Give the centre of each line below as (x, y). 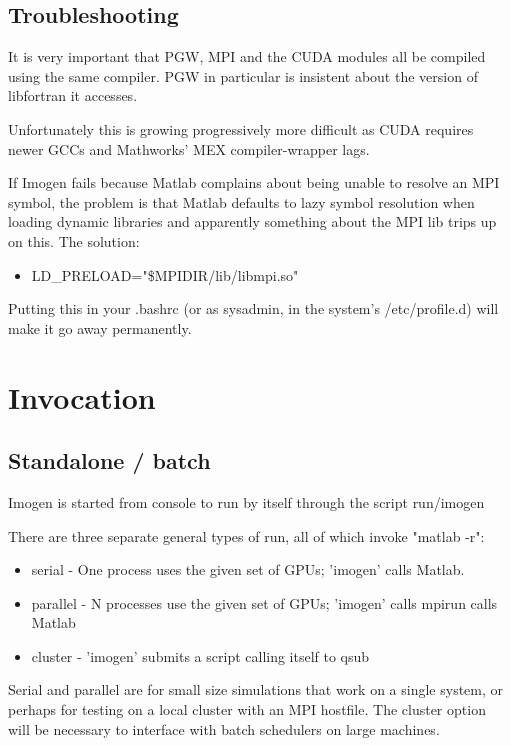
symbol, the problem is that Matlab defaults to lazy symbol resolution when (241, 201)
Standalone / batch (109, 460)
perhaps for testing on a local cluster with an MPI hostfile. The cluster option (247, 709)
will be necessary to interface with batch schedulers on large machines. (224, 728)
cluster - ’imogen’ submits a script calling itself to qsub (200, 655)
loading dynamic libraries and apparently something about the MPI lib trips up (252, 221)
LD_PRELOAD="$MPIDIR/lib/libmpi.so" (165, 274)
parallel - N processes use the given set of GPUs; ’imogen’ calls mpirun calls (264, 602)
